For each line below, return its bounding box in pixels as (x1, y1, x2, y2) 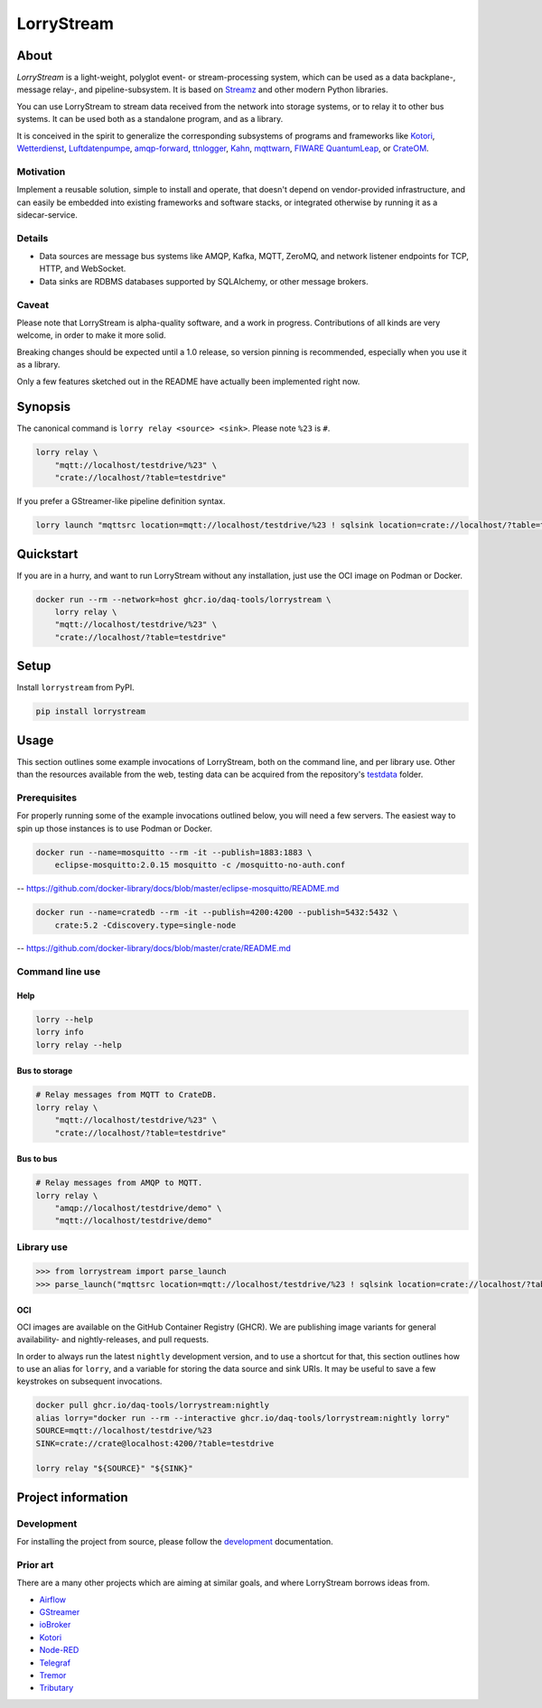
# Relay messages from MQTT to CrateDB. (35, 1089, 217, 1100)
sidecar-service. (16, 209, 79, 220)
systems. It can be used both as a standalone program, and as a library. (16, 114, 284, 125)
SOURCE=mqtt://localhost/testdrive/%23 (35, 1425, 212, 1436)
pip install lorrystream (35, 706, 146, 717)
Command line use (16, 966, 101, 978)
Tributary (39, 1683, 74, 1694)
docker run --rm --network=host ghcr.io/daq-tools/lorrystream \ (35, 594, 332, 604)
